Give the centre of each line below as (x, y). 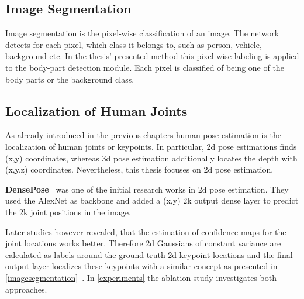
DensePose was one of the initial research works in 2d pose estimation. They (147, 189)
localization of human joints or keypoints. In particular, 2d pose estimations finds (151, 146)
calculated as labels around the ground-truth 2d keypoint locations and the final (149, 254)
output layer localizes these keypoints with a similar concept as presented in (141, 266)
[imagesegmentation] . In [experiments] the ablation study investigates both (141, 277)
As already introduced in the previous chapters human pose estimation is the (143, 135)
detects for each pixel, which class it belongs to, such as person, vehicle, (134, 44)
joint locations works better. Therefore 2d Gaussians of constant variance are (143, 243)
